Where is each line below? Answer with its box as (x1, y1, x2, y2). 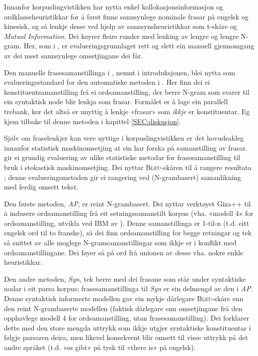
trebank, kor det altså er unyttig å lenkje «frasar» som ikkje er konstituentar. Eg (4, 106, 250, 116)
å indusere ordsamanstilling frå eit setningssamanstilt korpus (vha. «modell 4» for (4, 208, 254, 218)
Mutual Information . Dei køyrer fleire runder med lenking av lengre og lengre (4, 30, 239, 41)
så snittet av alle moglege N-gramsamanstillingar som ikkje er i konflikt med (4, 237, 237, 248)
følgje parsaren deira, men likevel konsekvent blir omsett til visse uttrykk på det (4, 332, 248, 343)
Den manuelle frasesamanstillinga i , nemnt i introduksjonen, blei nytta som (4, 67, 236, 77)
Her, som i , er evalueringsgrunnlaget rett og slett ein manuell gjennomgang (23, 40, 255, 51)
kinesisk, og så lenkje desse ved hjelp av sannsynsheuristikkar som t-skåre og (4, 21, 237, 31)
